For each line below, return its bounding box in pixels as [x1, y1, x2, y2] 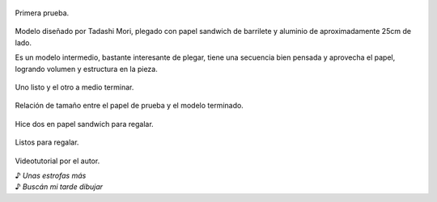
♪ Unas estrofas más [15, 170, 87, 180]
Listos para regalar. [15, 137, 79, 147]
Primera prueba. [15, 8, 70, 18]
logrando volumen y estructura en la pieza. [15, 64, 158, 74]
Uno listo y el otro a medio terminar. [15, 82, 134, 92]
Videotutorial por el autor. [15, 156, 100, 166]
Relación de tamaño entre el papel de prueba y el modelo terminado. [15, 101, 244, 111]
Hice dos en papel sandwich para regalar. [15, 119, 154, 128]
